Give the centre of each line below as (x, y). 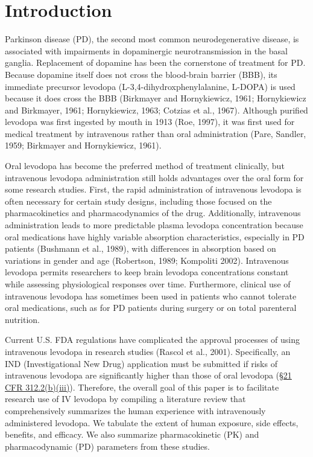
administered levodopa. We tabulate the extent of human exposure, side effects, (152, 422)
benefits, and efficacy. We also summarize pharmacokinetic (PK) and (132, 434)
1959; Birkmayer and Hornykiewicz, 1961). (83, 145)
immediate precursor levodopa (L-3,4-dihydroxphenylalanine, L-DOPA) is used (150, 86)
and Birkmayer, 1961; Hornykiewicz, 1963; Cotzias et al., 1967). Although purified (156, 110)
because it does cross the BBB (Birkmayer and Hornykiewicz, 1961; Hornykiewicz (156, 98)
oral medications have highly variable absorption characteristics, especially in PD (155, 236)
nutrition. (23, 319)
